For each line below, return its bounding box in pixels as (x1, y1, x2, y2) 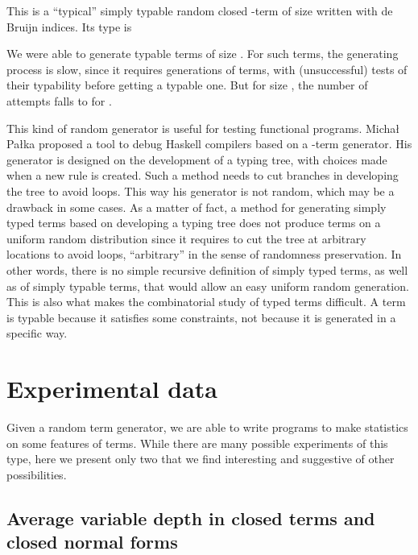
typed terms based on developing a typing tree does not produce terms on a (6, 214, 381, 231)
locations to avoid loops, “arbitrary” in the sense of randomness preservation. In (6, 246, 402, 263)
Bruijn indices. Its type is (6, 18, 132, 35)
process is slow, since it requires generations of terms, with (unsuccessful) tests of (6, 60, 408, 77)
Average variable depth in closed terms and (6, 505, 375, 530)
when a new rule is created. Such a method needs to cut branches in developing (6, 167, 399, 184)
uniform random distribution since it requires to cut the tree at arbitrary (6, 230, 366, 246)
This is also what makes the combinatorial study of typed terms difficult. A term (6, 293, 406, 310)
